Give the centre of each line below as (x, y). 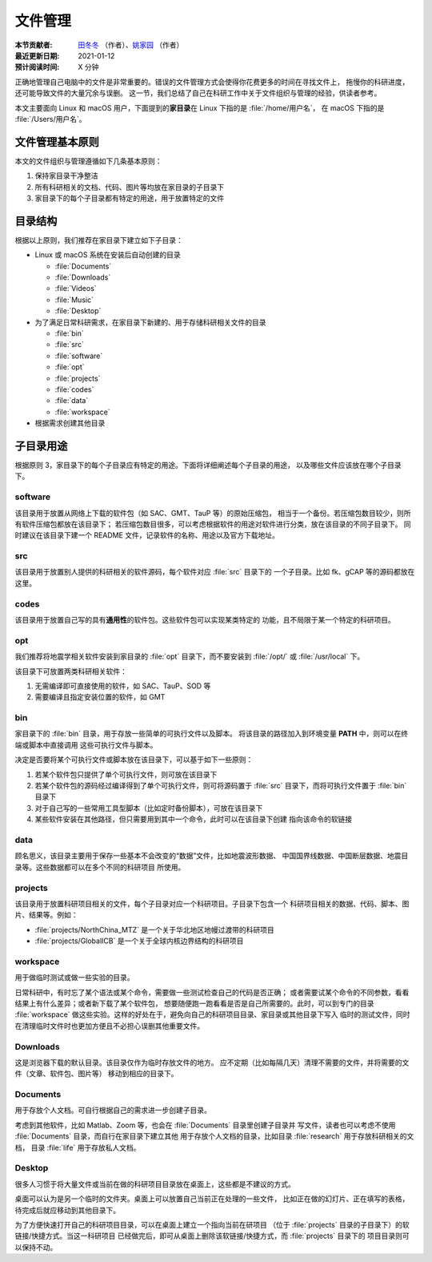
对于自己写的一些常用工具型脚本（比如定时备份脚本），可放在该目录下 (149, 808)
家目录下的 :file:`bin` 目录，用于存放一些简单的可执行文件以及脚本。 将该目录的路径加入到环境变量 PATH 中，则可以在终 (212, 734)
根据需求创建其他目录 (70, 423)
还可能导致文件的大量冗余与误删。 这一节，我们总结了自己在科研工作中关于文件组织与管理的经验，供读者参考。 (198, 93)
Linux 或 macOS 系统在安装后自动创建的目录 (108, 255)
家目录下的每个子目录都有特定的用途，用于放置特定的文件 (129, 198)
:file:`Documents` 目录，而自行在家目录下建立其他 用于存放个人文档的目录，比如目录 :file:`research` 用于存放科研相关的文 (214, 1136)
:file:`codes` (74, 389)
